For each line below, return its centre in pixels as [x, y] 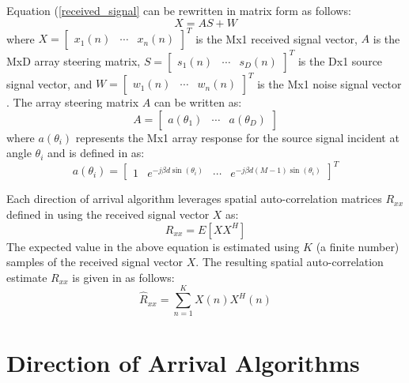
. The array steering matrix [73, 102]
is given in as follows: [123, 277]
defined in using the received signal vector [108, 214]
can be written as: [198, 102]
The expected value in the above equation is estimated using [153, 246]
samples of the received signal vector [95, 262]
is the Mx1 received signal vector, [276, 38]
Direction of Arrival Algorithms [183, 362]
